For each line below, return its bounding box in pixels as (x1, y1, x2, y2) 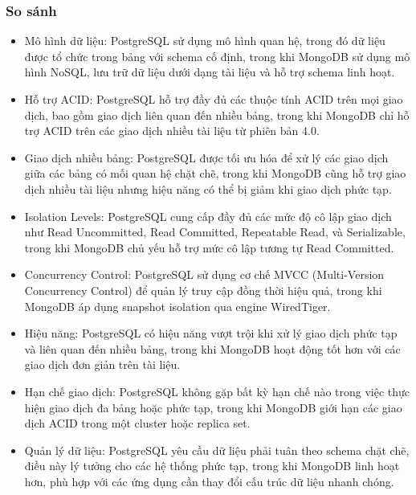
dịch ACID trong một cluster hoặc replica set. (24, 415, 251, 432)
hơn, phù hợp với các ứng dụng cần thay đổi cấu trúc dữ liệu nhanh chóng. (24, 472, 394, 489)
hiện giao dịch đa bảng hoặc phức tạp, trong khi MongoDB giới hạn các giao (24, 399, 402, 415)
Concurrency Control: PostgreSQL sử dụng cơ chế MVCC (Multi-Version (24, 266, 385, 283)
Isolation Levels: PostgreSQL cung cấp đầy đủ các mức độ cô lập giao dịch (24, 207, 392, 224)
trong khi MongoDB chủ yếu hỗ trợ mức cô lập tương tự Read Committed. (24, 239, 394, 256)
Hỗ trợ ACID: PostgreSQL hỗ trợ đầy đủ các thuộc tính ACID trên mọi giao (24, 91, 403, 107)
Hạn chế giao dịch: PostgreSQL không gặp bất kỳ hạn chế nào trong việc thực (24, 382, 410, 399)
